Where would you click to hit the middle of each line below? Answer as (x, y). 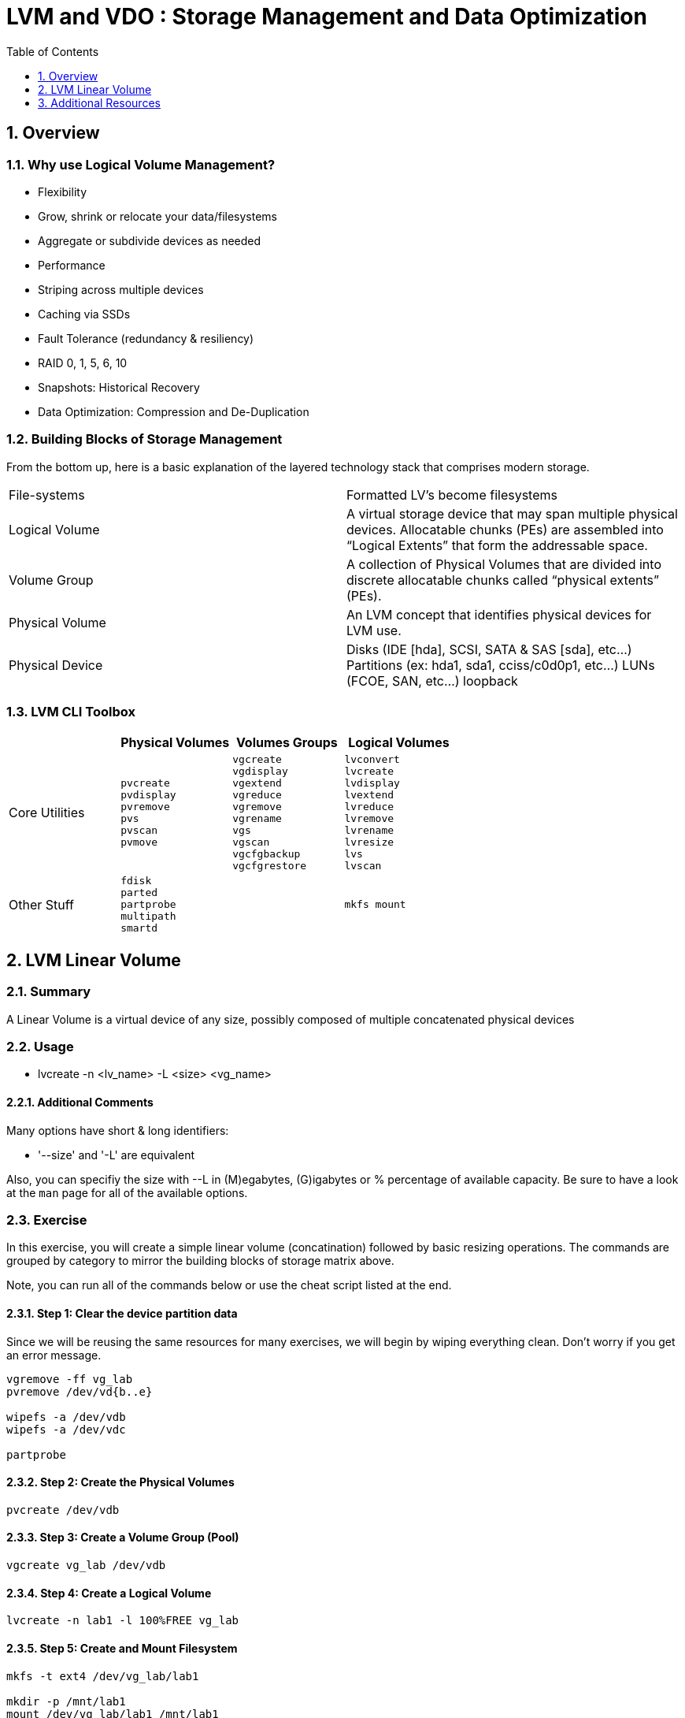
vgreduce (257, 795)
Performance (72, 265)
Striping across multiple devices (121, 289)
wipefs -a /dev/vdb (66, 1417)
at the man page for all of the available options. (127, 1192)
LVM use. (374, 630)
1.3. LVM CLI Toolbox (71, 712)
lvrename (369, 831)
